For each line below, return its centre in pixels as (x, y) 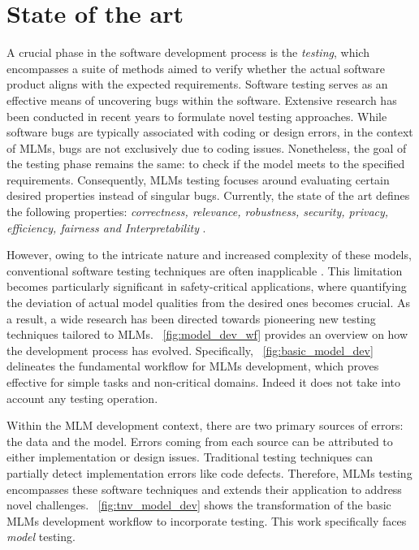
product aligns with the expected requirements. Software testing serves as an (197, 84)
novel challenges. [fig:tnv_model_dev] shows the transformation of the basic (199, 505)
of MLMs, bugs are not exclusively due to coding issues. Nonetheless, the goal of (207, 147)
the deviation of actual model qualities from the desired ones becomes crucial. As (209, 303)
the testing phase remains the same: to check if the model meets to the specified (206, 164)
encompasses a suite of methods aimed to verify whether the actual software (196, 68)
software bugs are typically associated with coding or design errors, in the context (210, 132)
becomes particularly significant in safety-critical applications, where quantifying (207, 286)
